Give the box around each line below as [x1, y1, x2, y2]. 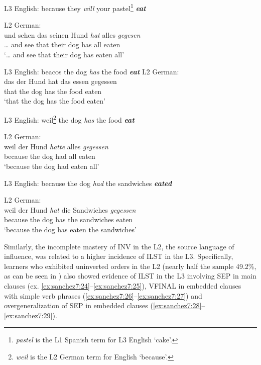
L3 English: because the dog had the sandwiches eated [4, 177, 172, 188]
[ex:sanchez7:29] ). [4, 310, 57, 320]
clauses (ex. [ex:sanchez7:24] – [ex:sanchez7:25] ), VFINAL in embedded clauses [4, 280, 241, 291]
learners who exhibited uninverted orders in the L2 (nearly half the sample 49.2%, [4, 260, 256, 271]
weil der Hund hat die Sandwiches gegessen [4, 204, 136, 215]
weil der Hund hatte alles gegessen [4, 141, 108, 151]
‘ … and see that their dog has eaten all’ [4, 49, 124, 60]
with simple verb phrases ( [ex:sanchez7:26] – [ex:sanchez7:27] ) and [4, 290, 202, 301]
